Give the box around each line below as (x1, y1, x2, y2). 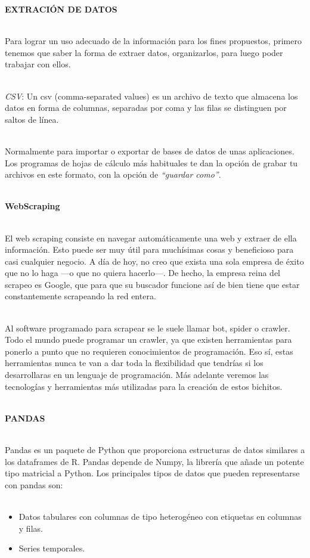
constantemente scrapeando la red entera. (5, 290, 156, 302)
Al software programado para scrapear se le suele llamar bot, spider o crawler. (5, 321, 290, 334)
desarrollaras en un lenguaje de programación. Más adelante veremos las (5, 368, 269, 381)
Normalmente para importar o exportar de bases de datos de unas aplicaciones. (5, 144, 294, 157)
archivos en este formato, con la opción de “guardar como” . (5, 168, 221, 181)
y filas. (18, 522, 43, 534)
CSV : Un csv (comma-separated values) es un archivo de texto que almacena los (5, 89, 298, 102)
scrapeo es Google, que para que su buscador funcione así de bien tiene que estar (5, 278, 300, 290)
